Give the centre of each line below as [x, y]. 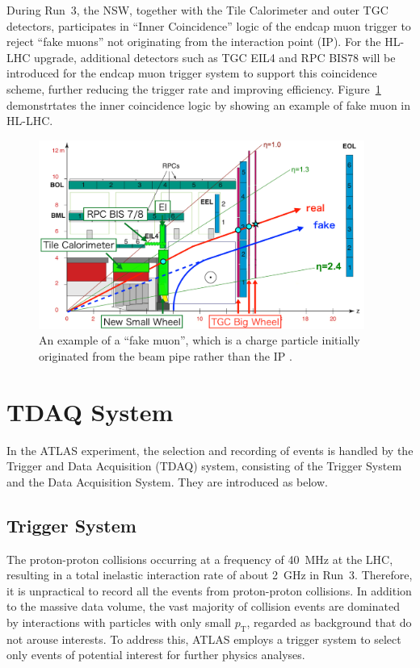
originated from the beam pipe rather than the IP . [166, 355]
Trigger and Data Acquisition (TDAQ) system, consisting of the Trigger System [204, 466]
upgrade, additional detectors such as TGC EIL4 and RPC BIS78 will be [215, 57]
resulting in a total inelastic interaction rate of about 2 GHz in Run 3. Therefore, [210, 575]
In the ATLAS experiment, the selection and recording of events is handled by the [210, 450]
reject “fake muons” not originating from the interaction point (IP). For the [194, 42]
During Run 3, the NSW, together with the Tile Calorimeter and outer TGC [197, 10]
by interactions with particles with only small [119, 622]
